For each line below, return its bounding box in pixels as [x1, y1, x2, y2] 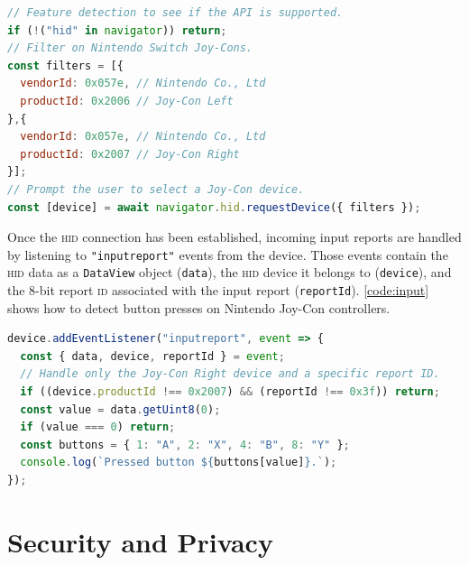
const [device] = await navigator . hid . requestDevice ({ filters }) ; [7, 200, 421, 214]
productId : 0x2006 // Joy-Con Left [20, 94, 234, 107]
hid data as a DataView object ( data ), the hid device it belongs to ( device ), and [7, 263, 452, 282]
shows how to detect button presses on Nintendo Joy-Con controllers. [7, 298, 391, 317]
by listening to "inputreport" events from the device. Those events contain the [7, 245, 448, 264]
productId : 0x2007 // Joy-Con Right [20, 147, 240, 161]
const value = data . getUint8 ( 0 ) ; [20, 403, 221, 416]
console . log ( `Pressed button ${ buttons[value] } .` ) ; [20, 456, 337, 469]
